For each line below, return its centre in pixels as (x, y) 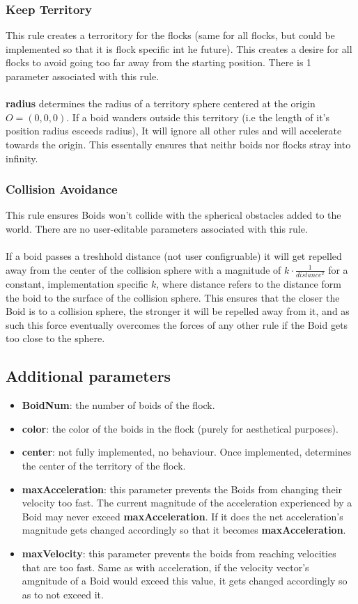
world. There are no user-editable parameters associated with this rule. (157, 228)
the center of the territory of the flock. (104, 466)
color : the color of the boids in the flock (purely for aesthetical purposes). (180, 428)
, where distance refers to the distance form (249, 284)
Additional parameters (88, 376)
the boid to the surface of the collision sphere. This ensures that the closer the (173, 297)
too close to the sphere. (55, 338)
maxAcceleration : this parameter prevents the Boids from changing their (182, 489)
